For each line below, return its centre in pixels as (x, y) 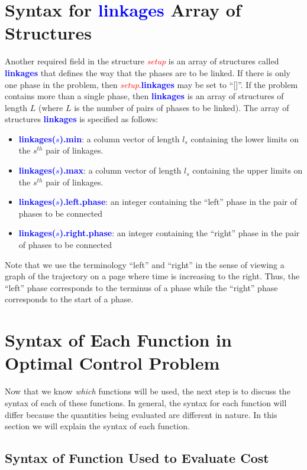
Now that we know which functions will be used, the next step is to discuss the (148, 391)
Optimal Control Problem (112, 363)
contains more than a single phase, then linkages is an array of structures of (144, 96)
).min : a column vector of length (119, 138)
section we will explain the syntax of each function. (97, 426)
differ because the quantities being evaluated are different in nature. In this (141, 414)
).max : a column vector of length (120, 170)
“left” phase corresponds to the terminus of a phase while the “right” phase (141, 287)
